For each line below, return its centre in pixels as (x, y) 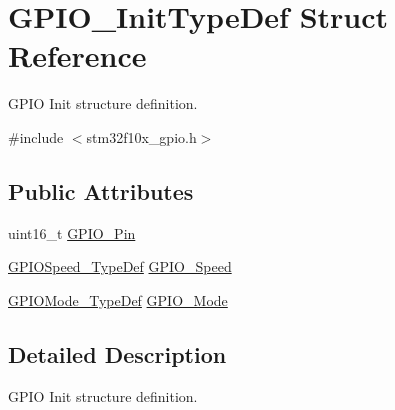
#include (36, 136)
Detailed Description (117, 353)
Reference (77, 55)
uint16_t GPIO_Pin (72, 232)
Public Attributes (101, 190)
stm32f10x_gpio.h (141, 136)
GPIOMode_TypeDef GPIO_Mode (118, 299)
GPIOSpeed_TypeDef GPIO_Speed (120, 266)
